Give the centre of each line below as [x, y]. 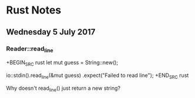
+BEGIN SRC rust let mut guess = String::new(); [62, 63]
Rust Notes [34, 10]
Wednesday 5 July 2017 [51, 32]
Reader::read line [30, 49]
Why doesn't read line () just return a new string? [63, 89]
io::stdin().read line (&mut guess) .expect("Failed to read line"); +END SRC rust [97, 76]
